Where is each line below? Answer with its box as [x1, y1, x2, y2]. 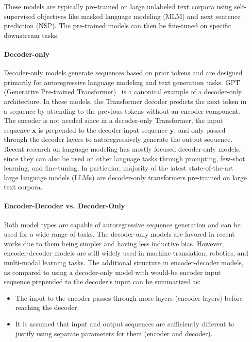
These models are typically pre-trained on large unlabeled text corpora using [4, 1, 232, 11]
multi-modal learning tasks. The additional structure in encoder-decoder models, [4, 257, 244, 268]
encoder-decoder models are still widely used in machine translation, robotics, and [4, 248, 249, 258]
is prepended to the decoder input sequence [38, 124, 168, 135]
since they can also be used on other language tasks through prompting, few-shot [4, 153, 245, 163]
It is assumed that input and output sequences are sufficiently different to [15, 319, 235, 329]
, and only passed [174, 124, 226, 135]
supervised [4, 11, 35, 21]
